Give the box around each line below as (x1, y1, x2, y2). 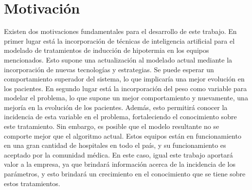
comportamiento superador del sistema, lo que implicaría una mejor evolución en (4, 74, 245, 84)
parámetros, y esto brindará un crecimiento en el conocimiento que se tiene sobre (4, 169, 246, 179)
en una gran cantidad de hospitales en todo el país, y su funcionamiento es (4, 140, 226, 150)
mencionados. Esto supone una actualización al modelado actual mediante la (4, 54, 233, 64)
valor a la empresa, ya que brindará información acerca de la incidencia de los (4, 159, 235, 169)
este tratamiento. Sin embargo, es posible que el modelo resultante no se (4, 121, 219, 131)
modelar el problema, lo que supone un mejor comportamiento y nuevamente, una (4, 93, 248, 103)
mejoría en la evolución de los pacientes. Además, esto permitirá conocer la (4, 102, 228, 112)
